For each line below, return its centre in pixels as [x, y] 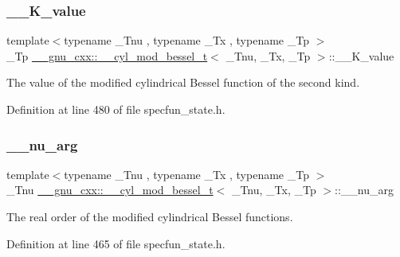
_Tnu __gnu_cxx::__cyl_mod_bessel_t [110, 190]
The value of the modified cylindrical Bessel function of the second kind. [183, 82]
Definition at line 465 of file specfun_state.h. [116, 243]
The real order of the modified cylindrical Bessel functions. [150, 216]
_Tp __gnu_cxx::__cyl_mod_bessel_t [107, 55]
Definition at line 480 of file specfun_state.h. [116, 109]
